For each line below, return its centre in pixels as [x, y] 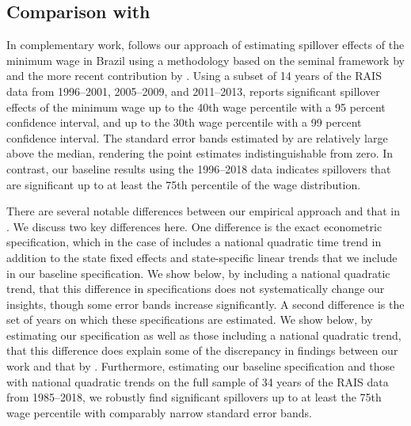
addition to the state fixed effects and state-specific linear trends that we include [202, 257]
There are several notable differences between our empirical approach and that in [204, 211]
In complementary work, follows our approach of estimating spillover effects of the [205, 45]
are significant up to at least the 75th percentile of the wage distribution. [184, 184]
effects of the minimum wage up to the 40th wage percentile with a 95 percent [196, 106]
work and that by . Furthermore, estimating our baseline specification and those [201, 366]
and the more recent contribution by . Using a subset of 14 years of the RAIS [194, 76]
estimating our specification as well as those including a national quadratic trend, [204, 335]
